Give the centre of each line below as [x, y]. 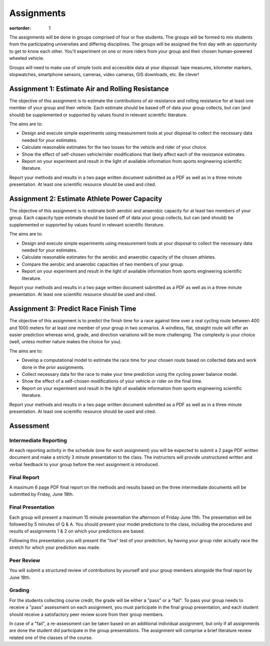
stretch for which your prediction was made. [55, 548]
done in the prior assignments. [53, 367]
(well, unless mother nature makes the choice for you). [65, 342]
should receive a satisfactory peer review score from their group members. [86, 614]
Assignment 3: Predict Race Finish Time [73, 309]
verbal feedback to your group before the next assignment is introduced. [84, 464]
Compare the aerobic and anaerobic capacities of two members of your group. [103, 264]
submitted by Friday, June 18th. [41, 494]
